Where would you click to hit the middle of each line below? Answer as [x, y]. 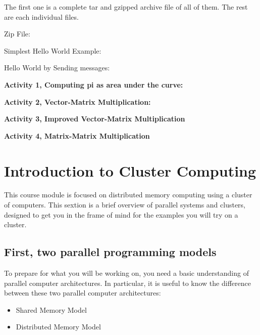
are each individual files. [41, 16]
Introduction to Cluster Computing [130, 170]
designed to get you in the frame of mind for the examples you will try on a [121, 214]
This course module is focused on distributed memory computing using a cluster [128, 195]
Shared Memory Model [51, 309]
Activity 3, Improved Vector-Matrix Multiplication [95, 119]
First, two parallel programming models [110, 252]
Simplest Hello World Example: [53, 50]
